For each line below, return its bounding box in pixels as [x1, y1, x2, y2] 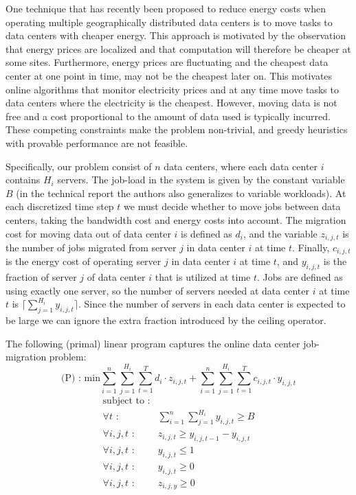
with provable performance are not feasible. [5, 135, 188, 150]
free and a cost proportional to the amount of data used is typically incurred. [5, 108, 331, 123]
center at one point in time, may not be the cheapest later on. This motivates [5, 68, 333, 82]
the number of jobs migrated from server [5, 240, 177, 254]
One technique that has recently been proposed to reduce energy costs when [5, 1, 326, 15]
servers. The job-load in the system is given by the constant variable [57, 172, 345, 187]
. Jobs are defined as [256, 270, 343, 284]
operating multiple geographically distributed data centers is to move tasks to [5, 14, 333, 29]
